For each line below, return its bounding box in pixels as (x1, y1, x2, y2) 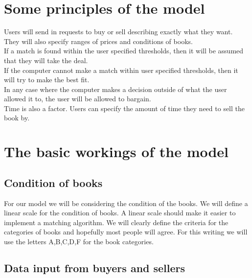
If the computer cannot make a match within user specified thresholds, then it (4, 65, 238, 75)
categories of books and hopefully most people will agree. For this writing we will (4, 227, 248, 237)
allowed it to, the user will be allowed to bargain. (4, 93, 151, 104)
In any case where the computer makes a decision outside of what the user (4, 84, 227, 94)
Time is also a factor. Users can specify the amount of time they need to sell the (4, 103, 245, 113)
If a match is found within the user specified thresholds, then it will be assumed (4, 46, 244, 56)
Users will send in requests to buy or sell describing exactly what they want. (4, 26, 233, 37)
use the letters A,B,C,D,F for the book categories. (4, 236, 154, 247)
